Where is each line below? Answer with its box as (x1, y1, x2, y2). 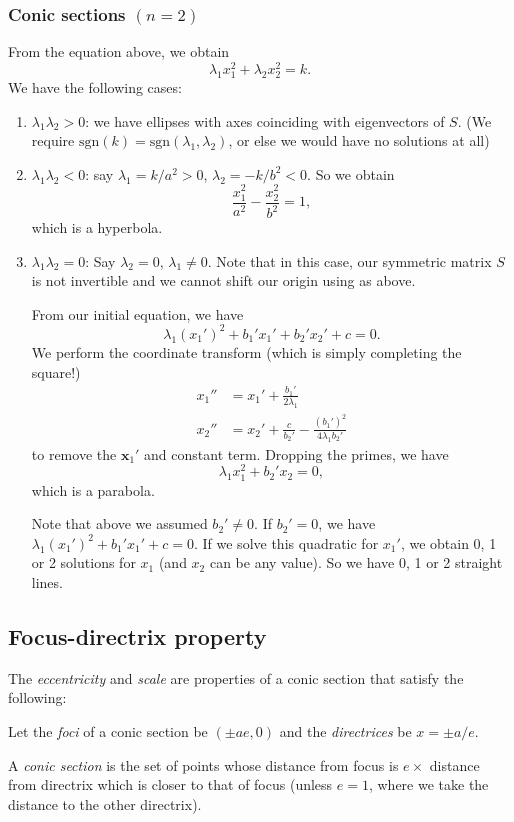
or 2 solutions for (31, 552, 136, 573)
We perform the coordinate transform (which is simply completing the (31, 341, 462, 362)
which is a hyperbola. (31, 217, 163, 238)
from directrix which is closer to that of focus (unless (8, 774, 333, 795)
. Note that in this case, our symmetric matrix (207, 250, 492, 271)
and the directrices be (279, 720, 412, 741)
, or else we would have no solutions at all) (228, 130, 490, 151)
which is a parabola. (31, 479, 155, 500)
